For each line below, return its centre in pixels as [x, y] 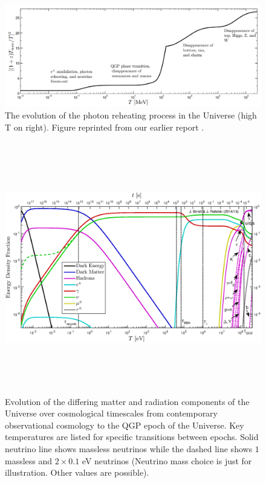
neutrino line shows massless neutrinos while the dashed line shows [129, 449]
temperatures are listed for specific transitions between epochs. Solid [132, 437]
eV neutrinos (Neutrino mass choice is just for [167, 460]
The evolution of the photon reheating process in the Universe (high [131, 115]
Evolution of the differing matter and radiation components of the [127, 401]
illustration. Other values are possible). [77, 472]
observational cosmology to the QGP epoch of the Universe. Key [125, 425]
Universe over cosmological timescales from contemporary [112, 413]
